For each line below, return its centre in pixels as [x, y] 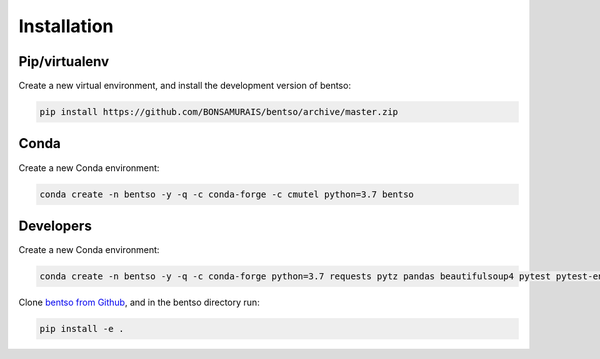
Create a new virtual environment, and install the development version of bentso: [185, 86]
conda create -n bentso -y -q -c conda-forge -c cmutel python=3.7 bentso [227, 194]
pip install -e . [82, 328]
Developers [55, 225]
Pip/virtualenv [64, 61]
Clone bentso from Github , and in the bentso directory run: [139, 302]
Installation [66, 26]
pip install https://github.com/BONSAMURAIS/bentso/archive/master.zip [219, 112]
